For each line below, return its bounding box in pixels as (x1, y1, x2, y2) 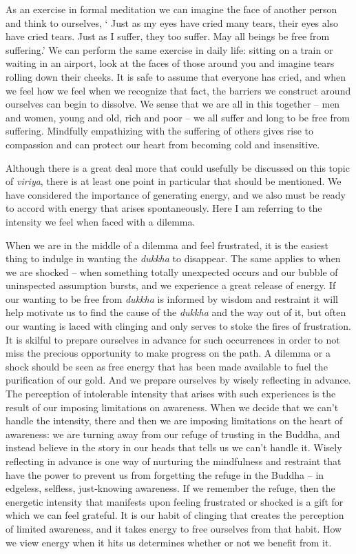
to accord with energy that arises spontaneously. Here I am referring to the (6, 201, 322, 215)
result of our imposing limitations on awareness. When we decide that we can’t (6, 399, 339, 414)
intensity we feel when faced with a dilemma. (6, 214, 196, 228)
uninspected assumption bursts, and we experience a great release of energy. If (6, 278, 336, 293)
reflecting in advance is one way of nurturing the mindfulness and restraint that (6, 454, 342, 468)
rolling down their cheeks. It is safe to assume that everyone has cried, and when (6, 69, 346, 83)
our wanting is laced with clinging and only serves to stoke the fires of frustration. (6, 319, 351, 333)
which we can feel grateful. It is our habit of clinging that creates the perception (6, 508, 344, 522)
